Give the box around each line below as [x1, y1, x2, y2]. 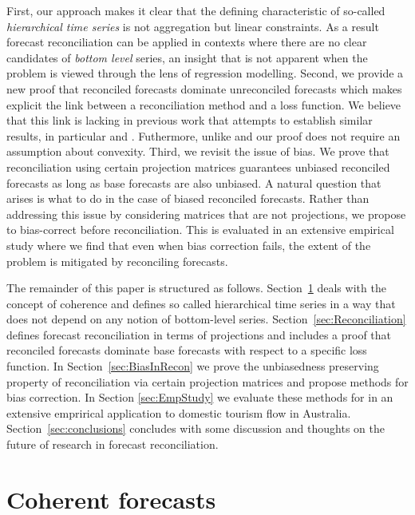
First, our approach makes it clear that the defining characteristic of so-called [6, 2, 385, 18]
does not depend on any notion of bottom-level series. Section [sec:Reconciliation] [6, 311, 406, 327]
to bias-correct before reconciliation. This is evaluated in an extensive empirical [6, 221, 394, 238]
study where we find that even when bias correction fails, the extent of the [6, 236, 371, 253]
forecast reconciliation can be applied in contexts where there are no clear [6, 34, 367, 50]
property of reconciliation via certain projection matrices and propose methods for [6, 373, 409, 390]
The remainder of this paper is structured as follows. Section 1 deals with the [6, 279, 386, 296]
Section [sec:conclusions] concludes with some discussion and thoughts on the [6, 420, 385, 437]
